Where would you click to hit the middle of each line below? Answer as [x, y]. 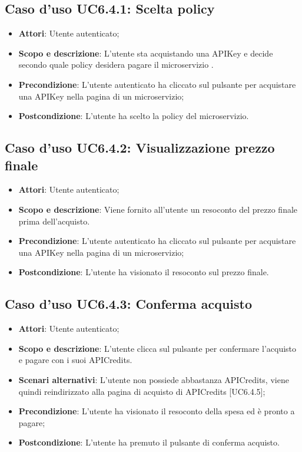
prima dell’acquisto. [54, 221]
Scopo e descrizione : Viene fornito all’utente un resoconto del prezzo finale [158, 209]
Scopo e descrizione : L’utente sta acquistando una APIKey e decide [146, 53]
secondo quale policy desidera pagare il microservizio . [116, 65]
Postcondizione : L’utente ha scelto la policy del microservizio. [134, 116]
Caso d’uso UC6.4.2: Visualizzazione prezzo [140, 148]
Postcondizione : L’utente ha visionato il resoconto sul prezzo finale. [144, 272]
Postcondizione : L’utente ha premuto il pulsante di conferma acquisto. [149, 442]
